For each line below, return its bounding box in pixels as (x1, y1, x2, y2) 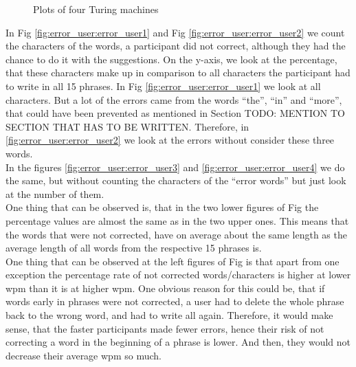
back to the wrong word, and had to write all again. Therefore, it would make (5, 308, 333, 322)
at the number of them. (5, 186, 104, 201)
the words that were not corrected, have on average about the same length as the (5, 227, 347, 241)
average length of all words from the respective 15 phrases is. (5, 241, 262, 255)
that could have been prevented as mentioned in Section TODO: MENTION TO (5, 106, 346, 120)
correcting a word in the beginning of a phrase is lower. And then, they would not (5, 335, 351, 349)
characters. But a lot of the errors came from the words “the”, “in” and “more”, (5, 92, 342, 107)
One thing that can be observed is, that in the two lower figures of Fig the (5, 200, 319, 214)
